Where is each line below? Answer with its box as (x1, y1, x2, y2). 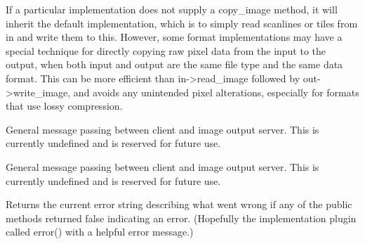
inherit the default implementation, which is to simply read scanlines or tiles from (6, 15, 358, 30)
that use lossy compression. (6, 98, 123, 113)
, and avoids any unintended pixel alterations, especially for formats (67, 84, 359, 99)
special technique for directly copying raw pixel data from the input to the (6, 43, 326, 58)
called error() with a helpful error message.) (6, 224, 194, 239)
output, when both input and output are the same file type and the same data (6, 57, 343, 72)
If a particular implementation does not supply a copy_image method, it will (6, 2, 338, 16)
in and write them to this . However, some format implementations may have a (6, 30, 343, 44)
